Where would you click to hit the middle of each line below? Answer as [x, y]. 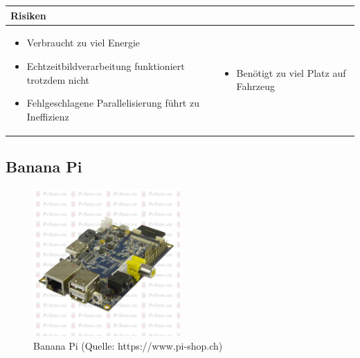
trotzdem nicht [58, 79]
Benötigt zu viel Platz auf [291, 72]
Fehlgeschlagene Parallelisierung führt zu [113, 103]
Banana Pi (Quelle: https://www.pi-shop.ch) [128, 345]
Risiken [28, 15]
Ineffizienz [48, 116]
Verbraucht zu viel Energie [83, 43]
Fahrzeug [256, 86]
